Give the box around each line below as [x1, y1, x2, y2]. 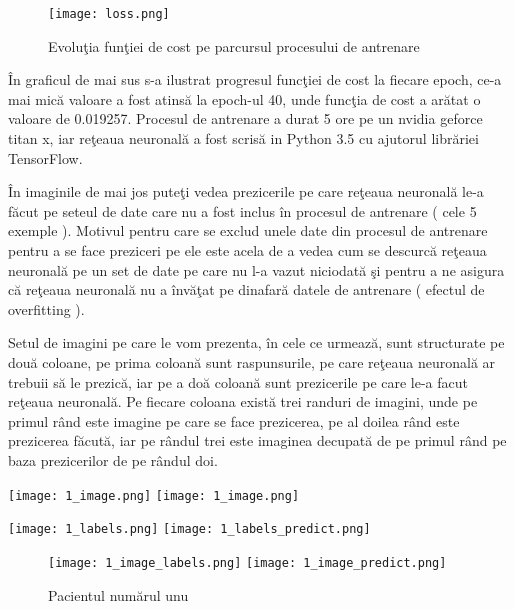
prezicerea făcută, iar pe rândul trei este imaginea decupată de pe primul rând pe [8, 430, 507, 451]
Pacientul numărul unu [48, 584, 189, 605]
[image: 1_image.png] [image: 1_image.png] [8, 488, 300, 503]
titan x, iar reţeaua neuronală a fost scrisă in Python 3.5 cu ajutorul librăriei [8, 128, 479, 149]
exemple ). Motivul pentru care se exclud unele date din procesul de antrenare [8, 220, 488, 241]
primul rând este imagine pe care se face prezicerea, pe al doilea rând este [8, 410, 460, 431]
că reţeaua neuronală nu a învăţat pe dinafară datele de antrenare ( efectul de [8, 279, 485, 300]
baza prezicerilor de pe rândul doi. [8, 449, 218, 470]
